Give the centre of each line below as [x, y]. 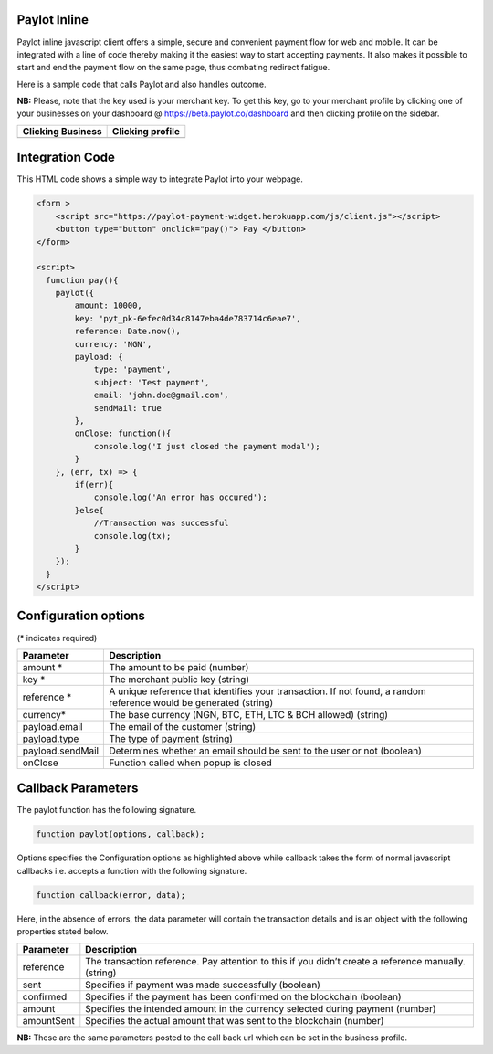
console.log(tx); [132, 536]
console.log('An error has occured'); [181, 497]
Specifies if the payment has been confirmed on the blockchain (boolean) [243, 996]
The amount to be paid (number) [179, 667]
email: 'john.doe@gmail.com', [161, 395]
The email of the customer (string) [183, 726]
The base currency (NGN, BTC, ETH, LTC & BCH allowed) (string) [248, 714]
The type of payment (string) [171, 738]
